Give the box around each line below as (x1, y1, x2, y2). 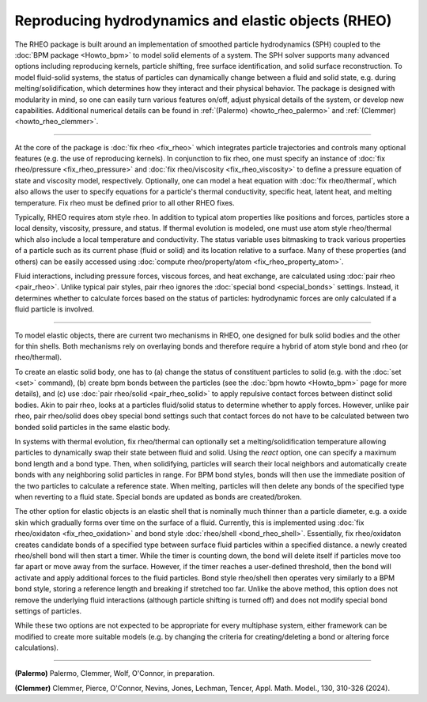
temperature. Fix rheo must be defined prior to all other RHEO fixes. (14, 198, 235, 207)
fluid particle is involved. (14, 304, 95, 314)
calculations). (14, 643, 59, 652)
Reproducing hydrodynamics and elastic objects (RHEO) (14, 12, 392, 29)
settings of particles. (14, 606, 82, 616)
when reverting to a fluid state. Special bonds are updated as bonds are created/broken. (14, 493, 302, 501)
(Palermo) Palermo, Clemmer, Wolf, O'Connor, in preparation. (14, 669, 215, 678)
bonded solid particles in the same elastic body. (14, 422, 171, 432)
